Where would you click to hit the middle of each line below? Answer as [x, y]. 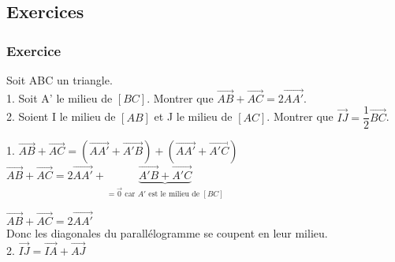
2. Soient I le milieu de [61, 116]
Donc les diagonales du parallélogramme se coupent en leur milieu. [167, 232]
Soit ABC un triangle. [60, 80]
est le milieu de [174, 195]
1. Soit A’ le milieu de [60, 97]
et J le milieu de [193, 116]
